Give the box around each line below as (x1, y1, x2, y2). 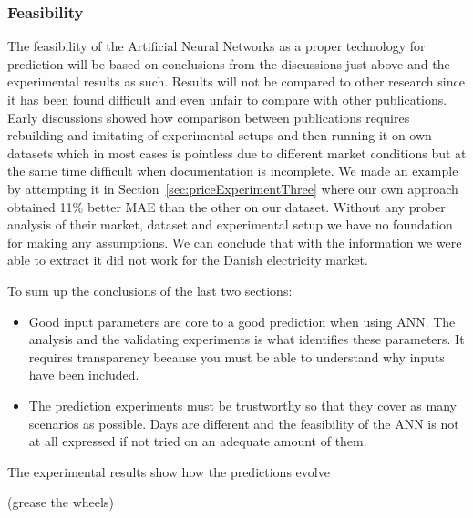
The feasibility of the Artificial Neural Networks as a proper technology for (7, 36, 426, 56)
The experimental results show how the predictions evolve (7, 462, 330, 481)
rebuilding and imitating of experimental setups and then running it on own (7, 126, 432, 145)
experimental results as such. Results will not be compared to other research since (7, 72, 465, 91)
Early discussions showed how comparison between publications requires (7, 107, 410, 127)
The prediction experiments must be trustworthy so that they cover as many (28, 395, 457, 414)
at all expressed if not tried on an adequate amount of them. (28, 432, 367, 451)
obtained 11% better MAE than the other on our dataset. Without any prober (7, 197, 446, 216)
